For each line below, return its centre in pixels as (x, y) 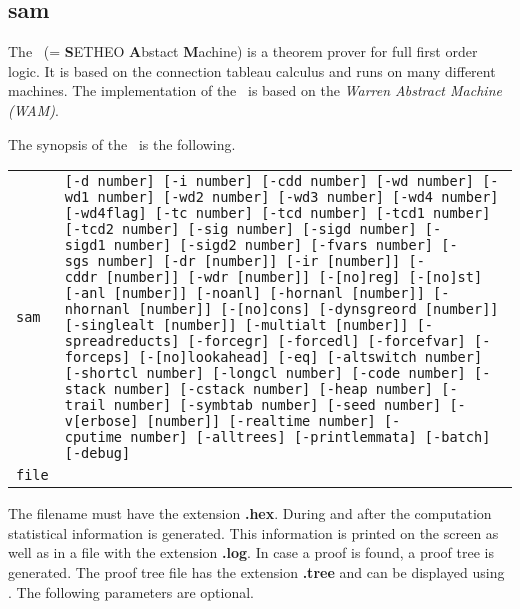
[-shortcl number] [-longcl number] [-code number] (265, 373)
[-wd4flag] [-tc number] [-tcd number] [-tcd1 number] (277, 213)
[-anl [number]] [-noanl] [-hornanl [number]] (244, 293)
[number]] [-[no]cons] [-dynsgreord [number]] (318, 309)
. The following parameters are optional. (131, 591)
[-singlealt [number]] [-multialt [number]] (236, 325)
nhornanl (97, 309)
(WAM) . (33, 109)
